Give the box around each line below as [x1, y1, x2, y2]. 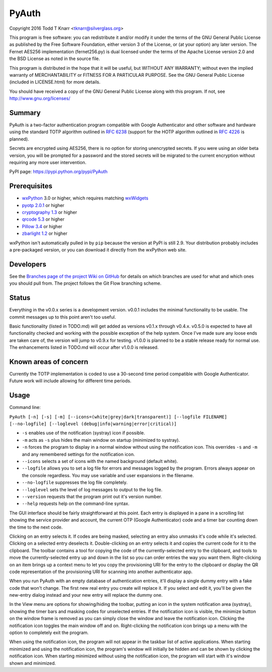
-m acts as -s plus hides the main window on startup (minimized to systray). [22, 437, 180, 443]
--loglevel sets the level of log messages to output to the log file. [22, 486, 163, 492]
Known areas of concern [9, 357, 88, 366]
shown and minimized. [9, 660, 56, 666]
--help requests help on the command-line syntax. [22, 500, 129, 507]
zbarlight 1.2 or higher [22, 230, 67, 237]
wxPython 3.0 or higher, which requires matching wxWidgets [22, 195, 149, 201]
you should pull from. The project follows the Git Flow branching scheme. [9, 280, 162, 286]
